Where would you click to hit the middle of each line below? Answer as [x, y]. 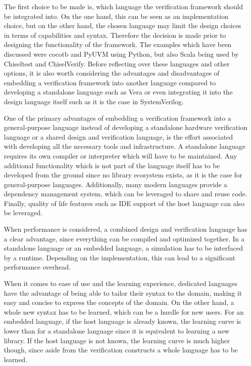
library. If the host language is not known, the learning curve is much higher [117, 340]
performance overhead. [37, 267]
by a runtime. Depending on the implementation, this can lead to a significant [120, 257]
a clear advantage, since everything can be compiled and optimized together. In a [124, 238]
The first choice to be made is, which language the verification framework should [124, 6]
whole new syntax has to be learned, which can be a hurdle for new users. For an [124, 311]
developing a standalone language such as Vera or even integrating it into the [118, 92]
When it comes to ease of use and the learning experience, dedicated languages [121, 283]
